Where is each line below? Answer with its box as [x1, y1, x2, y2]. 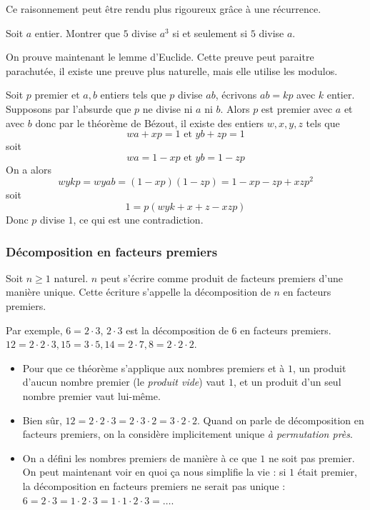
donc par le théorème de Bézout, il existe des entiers [35, 115, 264, 130]
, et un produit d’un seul [233, 374, 341, 389]
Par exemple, [6, 322, 63, 337]
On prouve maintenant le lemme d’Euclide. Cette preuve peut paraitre [6, 49, 314, 64]
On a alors [6, 161, 51, 176]
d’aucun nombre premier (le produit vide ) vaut [22, 374, 226, 389]
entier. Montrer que [34, 25, 120, 40]
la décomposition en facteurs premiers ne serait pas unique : [22, 478, 286, 493]
